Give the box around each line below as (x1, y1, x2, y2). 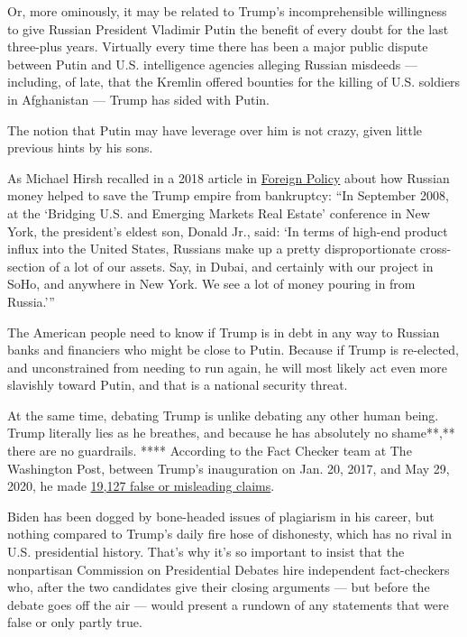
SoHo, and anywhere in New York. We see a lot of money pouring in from (7, 274, 416, 293)
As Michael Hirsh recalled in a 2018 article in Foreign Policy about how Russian (7, 168, 450, 187)
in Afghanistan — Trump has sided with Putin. (7, 89, 270, 108)
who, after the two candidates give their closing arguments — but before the (7, 577, 430, 596)
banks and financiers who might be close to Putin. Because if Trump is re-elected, (7, 340, 459, 359)
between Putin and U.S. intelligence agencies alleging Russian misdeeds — (7, 54, 417, 73)
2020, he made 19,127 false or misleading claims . (7, 476, 275, 495)
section (7, 256, 46, 275)
